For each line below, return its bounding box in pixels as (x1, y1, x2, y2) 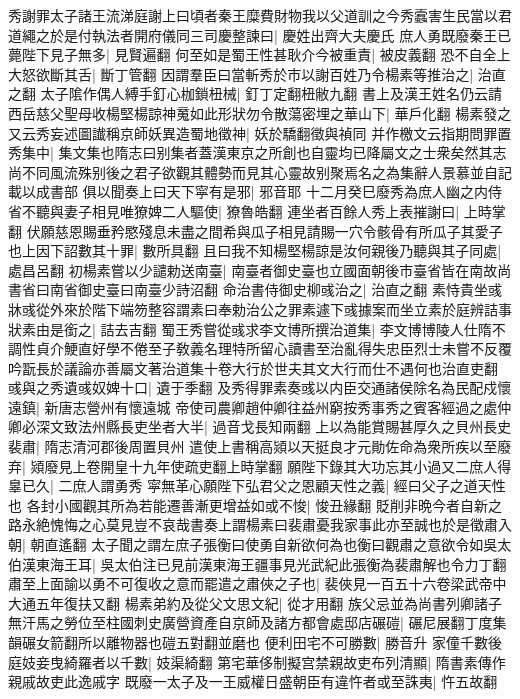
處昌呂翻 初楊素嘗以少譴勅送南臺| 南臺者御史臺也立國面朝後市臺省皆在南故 (8, 259, 498, 280)
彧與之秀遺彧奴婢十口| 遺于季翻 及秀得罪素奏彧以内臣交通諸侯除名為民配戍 (8, 377, 498, 398)
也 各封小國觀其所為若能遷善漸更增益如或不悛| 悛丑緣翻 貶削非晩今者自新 (8, 494, 488, 515)
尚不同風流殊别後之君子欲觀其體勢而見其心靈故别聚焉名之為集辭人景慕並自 (8, 161, 498, 182)
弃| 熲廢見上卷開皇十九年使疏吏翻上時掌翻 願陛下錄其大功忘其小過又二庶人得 (8, 455, 512, 476)
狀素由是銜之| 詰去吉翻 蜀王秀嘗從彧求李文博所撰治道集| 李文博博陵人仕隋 (8, 318, 492, 339)
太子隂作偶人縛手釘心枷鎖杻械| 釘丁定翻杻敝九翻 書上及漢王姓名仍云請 (40, 83, 502, 104)
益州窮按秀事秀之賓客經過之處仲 (301, 396, 512, 417)
